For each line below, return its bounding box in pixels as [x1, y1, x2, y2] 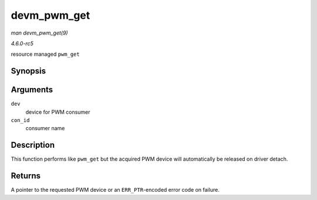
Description [11, 140, 55, 150]
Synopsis [11, 66, 46, 76]
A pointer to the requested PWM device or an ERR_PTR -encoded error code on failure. [11, 187, 220, 194]
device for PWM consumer [25, 109, 90, 116]
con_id [11, 117, 30, 124]
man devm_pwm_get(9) [11, 29, 68, 36]
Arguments [11, 85, 53, 95]
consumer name [25, 125, 65, 132]
